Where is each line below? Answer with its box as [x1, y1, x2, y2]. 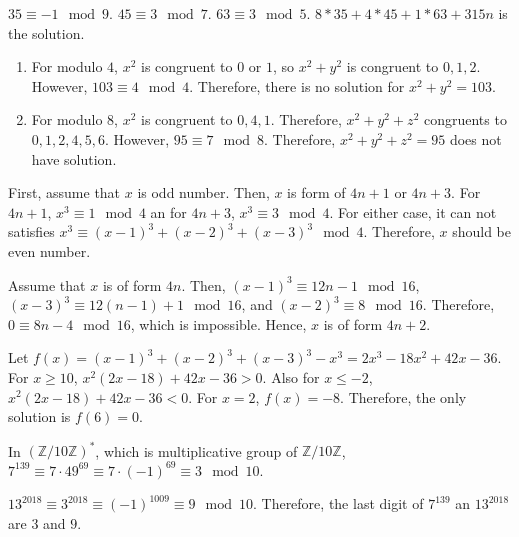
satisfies [8, 221, 55, 242]
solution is [8, 406, 71, 427]
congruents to [423, 109, 507, 130]
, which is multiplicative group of [95, 440, 298, 461]
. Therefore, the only [340, 386, 467, 407]
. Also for [262, 366, 320, 387]
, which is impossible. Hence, [130, 313, 307, 334]
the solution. [8, 22, 85, 43]
